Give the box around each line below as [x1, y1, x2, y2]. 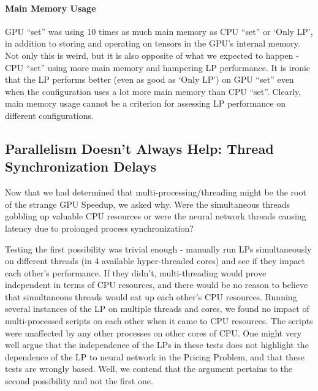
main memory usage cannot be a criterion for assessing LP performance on [5, 97, 286, 110]
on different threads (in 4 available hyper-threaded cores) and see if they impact [5, 254, 306, 267]
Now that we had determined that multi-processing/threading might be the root [5, 186, 306, 199]
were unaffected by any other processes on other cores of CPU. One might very [5, 326, 302, 339]
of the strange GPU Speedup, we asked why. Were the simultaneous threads [5, 197, 290, 210]
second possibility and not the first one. [5, 374, 153, 387]
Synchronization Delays [5, 157, 156, 176]
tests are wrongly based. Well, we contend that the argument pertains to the [5, 362, 293, 375]
